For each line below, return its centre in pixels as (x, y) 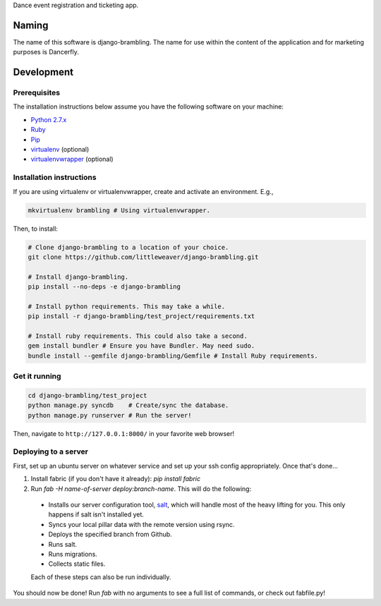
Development (43, 72)
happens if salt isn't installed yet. (96, 514)
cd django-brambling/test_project (87, 395)
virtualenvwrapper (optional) (72, 159)
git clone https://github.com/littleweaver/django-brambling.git (143, 257)
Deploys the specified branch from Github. (110, 534)
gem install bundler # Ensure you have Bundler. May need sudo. (141, 346)
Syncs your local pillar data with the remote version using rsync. (141, 524)
